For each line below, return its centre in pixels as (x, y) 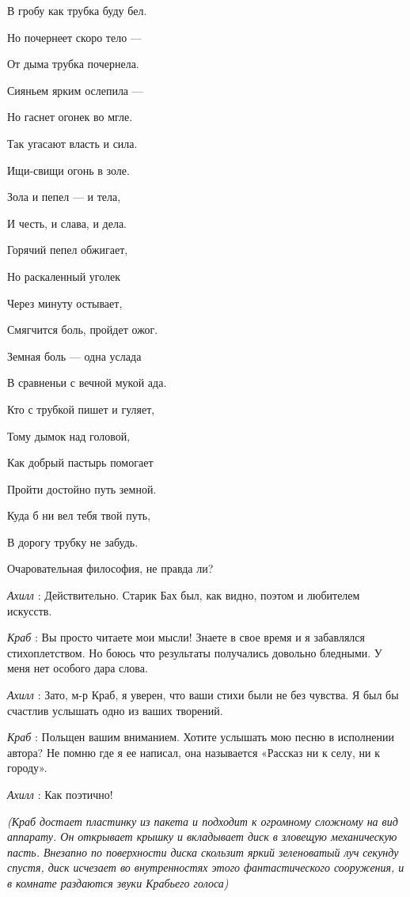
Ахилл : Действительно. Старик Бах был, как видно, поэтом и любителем (184, 595)
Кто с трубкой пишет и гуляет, (81, 409)
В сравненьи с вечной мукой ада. (87, 382)
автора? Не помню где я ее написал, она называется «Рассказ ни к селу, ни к (194, 752)
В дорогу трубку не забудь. (73, 541)
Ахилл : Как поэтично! (60, 794)
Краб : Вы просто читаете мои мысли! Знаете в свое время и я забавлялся (186, 637)
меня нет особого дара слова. (78, 668)
